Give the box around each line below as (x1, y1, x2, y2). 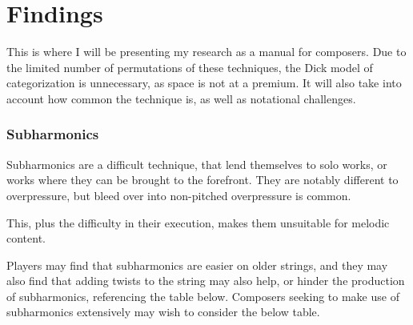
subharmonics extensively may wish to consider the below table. (6, 303, 320, 320)
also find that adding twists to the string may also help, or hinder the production (6, 272, 405, 289)
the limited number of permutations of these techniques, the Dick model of (6, 58, 373, 75)
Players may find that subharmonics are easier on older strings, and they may (6, 256, 388, 273)
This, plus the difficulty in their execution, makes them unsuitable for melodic (6, 214, 390, 231)
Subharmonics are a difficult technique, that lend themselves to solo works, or (6, 155, 387, 172)
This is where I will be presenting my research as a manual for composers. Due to (6, 43, 407, 60)
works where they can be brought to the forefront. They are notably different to (6, 171, 399, 188)
